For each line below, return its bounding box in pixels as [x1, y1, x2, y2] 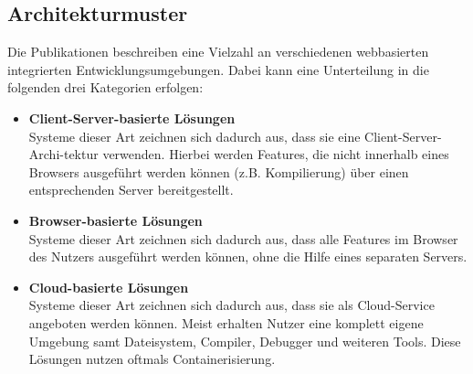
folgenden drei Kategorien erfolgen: [7, 78, 204, 97]
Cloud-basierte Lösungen [28, 277, 189, 296]
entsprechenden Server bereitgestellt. [28, 180, 234, 199]
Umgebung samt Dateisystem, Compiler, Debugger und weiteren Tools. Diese [28, 331, 461, 350]
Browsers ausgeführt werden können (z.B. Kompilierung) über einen [28, 162, 409, 181]
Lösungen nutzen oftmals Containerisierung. [28, 349, 276, 369]
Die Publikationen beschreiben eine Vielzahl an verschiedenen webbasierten [7, 42, 429, 61]
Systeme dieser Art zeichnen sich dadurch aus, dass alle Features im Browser [28, 229, 458, 248]
